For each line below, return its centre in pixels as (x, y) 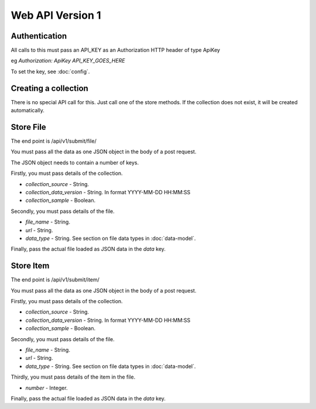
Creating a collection (50, 88)
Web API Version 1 (56, 15)
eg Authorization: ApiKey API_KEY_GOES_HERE (68, 61)
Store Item (30, 266)
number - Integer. (47, 388)
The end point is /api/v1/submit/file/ (54, 141)
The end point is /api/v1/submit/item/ (55, 280)
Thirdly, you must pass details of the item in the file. (73, 377)
